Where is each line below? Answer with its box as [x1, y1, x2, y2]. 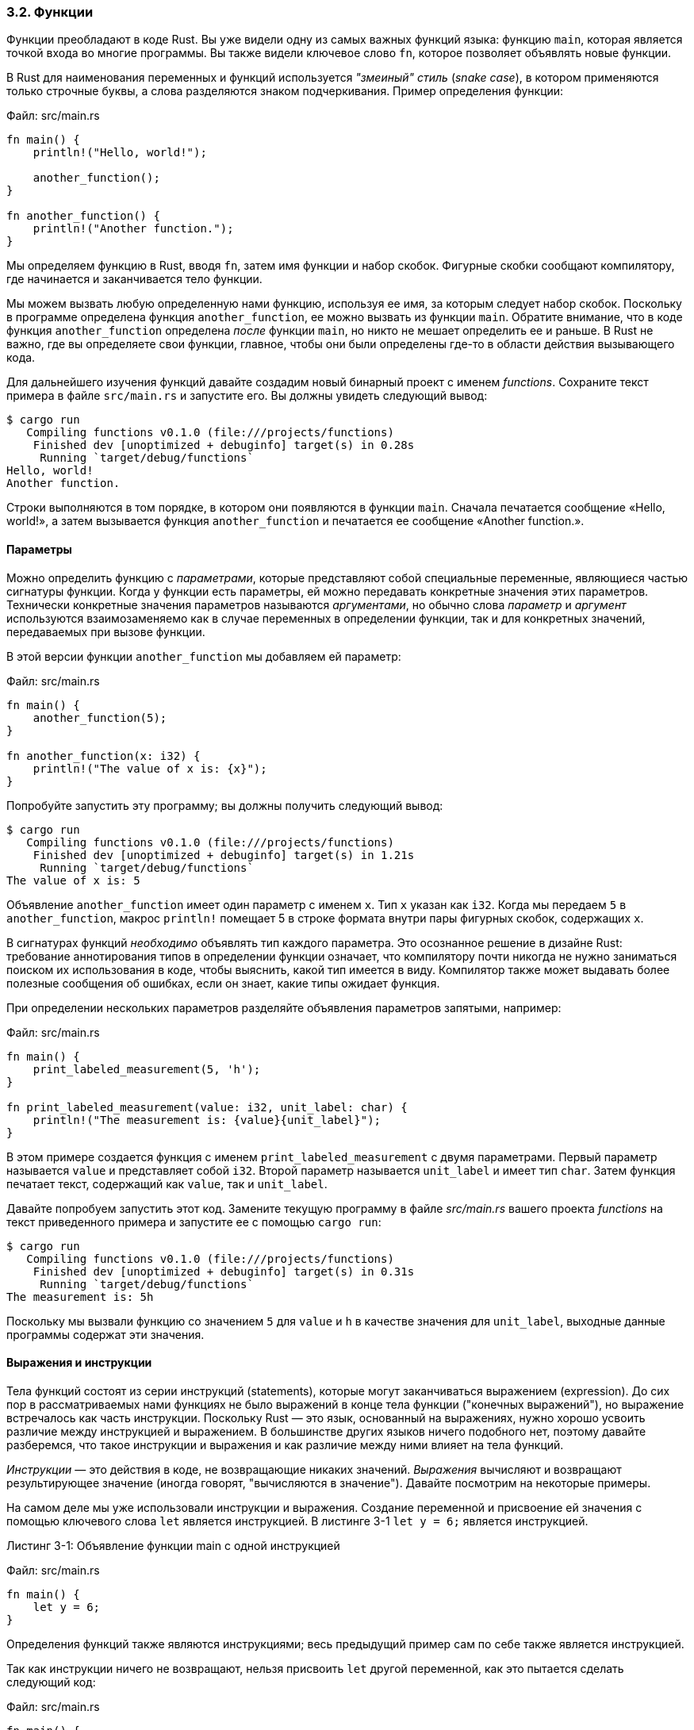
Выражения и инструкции [6, 1356, 152, 1370]
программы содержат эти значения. [6, 1327, 205, 1341]
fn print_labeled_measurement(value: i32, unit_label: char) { [6, 1100, 408, 1114]
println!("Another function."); [33, 222, 234, 236]
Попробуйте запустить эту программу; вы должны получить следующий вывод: [6, 798, 443, 812]
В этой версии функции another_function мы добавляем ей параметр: [6, 649, 401, 663]
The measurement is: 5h [6, 1290, 154, 1303]
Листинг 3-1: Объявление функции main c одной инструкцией [6, 1538, 340, 1552]
